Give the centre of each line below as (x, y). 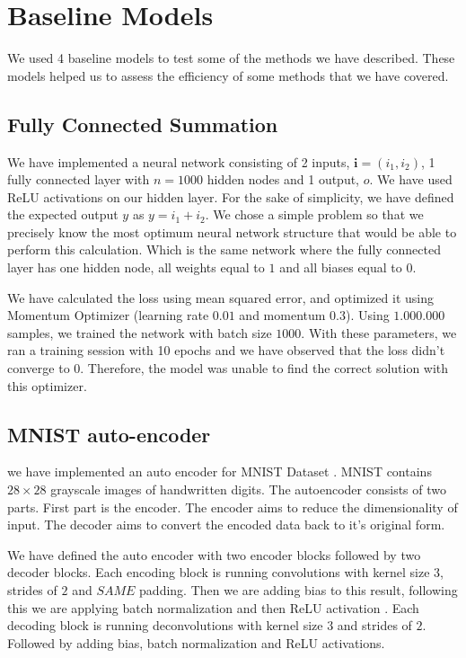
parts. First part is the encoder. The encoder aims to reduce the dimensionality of (233, 507)
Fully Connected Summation (143, 124)
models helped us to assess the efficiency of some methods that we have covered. (228, 75)
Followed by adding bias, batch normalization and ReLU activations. (196, 642)
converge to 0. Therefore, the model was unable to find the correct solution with (228, 368)
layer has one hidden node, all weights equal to (136, 267)
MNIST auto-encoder (109, 434)
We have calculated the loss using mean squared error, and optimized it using (220, 297)
